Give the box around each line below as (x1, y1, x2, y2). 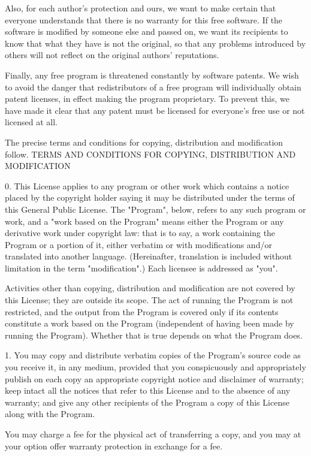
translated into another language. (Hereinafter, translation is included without (5, 250, 292, 262)
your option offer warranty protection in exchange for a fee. (5, 439, 223, 452)
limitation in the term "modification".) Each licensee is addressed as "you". (5, 261, 278, 274)
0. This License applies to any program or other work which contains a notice (5, 179, 289, 192)
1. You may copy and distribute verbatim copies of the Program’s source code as (5, 349, 301, 361)
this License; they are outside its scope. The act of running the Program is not (5, 294, 294, 306)
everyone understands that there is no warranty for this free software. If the (5, 13, 283, 26)
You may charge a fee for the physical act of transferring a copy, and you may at (5, 428, 301, 440)
